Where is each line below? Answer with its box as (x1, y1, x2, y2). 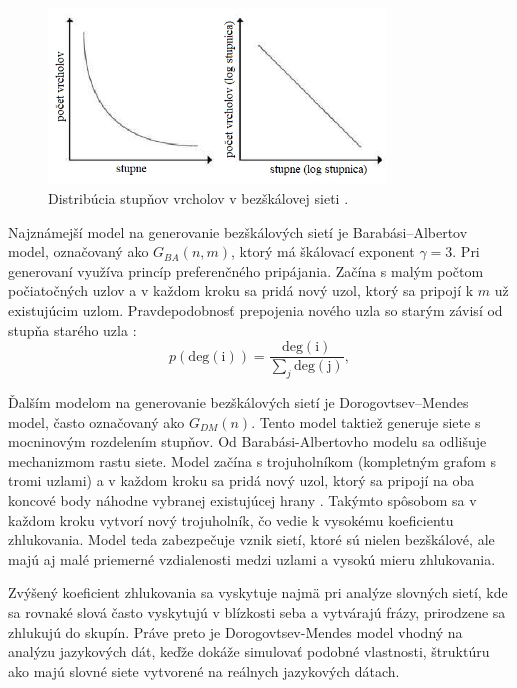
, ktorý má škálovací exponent (231, 241, 415, 262)
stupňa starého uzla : (8, 319, 137, 340)
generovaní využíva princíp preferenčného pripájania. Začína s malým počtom (8, 260, 484, 281)
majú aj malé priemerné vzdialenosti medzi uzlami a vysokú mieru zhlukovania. (8, 548, 496, 569)
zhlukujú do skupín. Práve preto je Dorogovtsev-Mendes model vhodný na (8, 621, 463, 642)
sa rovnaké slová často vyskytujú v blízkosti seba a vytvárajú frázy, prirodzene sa (8, 601, 506, 622)
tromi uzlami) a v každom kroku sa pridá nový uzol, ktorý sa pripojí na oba (8, 470, 475, 491)
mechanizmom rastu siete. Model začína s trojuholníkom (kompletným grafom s (8, 450, 497, 471)
